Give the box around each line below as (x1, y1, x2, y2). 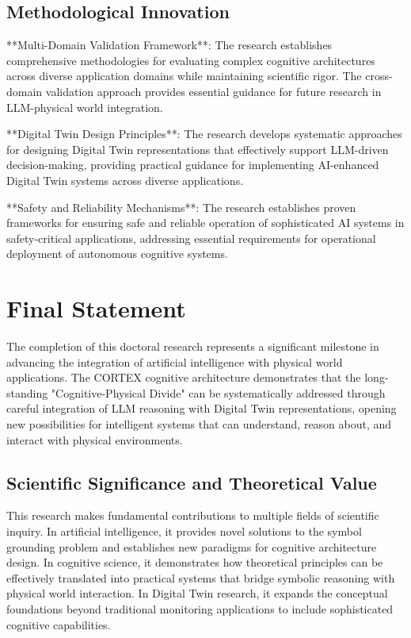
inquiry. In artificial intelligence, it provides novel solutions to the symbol (6, 523, 362, 539)
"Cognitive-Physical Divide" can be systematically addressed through (51, 384, 386, 401)
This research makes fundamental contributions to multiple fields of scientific (6, 507, 379, 524)
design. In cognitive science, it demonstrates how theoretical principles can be (6, 554, 383, 571)
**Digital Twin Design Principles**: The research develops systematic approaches (6, 125, 402, 142)
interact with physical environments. (6, 431, 183, 448)
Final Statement (6, 292, 186, 325)
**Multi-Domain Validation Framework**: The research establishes (6, 37, 333, 53)
